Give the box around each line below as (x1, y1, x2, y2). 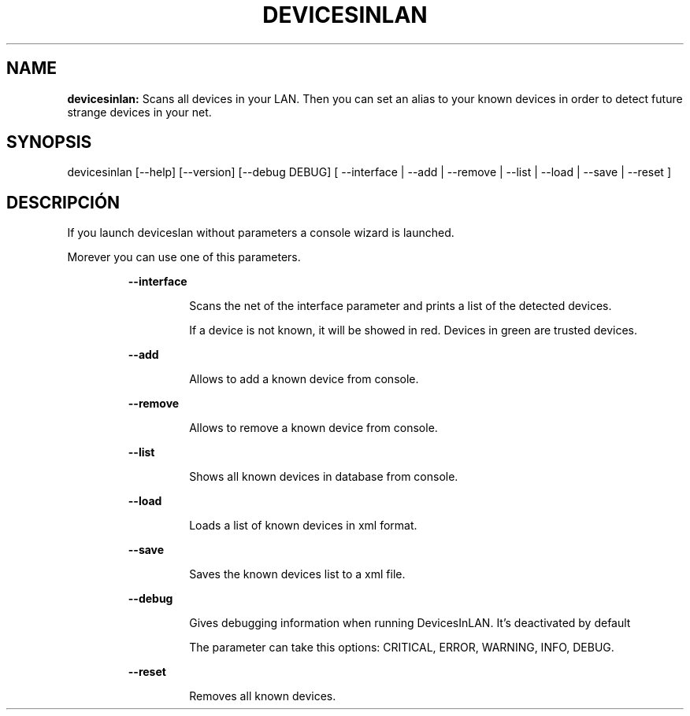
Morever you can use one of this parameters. (67, 250, 301, 264)
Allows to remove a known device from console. (189, 421, 438, 435)
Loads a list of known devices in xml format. (189, 519, 417, 533)
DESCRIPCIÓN (6, 192, 121, 212)
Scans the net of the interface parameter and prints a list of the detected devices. (189, 299, 612, 313)
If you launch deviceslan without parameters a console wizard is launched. (67, 226, 454, 240)
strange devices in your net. (67, 105, 212, 119)
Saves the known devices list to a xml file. (189, 567, 406, 581)
